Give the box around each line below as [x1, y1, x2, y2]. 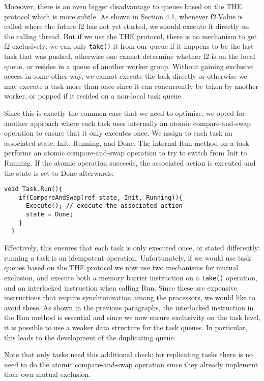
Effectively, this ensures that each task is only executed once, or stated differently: [4, 242, 260, 253]
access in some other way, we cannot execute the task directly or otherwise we [4, 71, 247, 81]
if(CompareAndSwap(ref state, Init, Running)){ [18, 194, 183, 201]
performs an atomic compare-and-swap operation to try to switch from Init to [4, 147, 247, 158]
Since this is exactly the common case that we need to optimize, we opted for [4, 108, 245, 118]
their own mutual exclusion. [4, 369, 91, 379]
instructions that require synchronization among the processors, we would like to [4, 292, 255, 303]
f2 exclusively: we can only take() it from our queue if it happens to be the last [4, 41, 254, 51]
